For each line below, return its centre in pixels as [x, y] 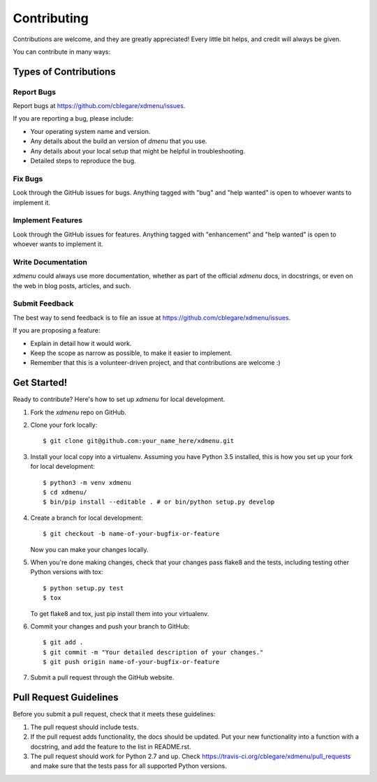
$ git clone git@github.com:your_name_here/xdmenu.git [139, 441]
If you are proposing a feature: [57, 331]
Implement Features [48, 220]
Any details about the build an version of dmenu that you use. [119, 141]
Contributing [51, 18]
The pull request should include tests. [84, 727]
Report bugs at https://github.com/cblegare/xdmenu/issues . [99, 106]
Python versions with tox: [67, 572]
